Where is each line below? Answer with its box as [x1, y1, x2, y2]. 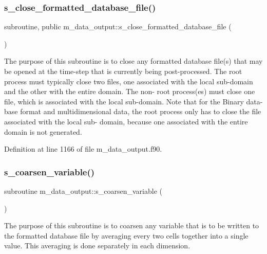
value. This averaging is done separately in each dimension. [4, 240, 190, 251]
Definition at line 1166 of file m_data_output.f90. [4, 143, 162, 154]
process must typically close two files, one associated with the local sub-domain [4, 76, 253, 86]
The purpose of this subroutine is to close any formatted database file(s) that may [4, 56, 263, 66]
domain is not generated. [4, 126, 82, 137]
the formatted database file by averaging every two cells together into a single [4, 230, 249, 241]
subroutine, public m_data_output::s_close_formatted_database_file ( [4, 21, 232, 32]
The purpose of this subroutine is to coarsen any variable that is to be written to [4, 220, 259, 231]
